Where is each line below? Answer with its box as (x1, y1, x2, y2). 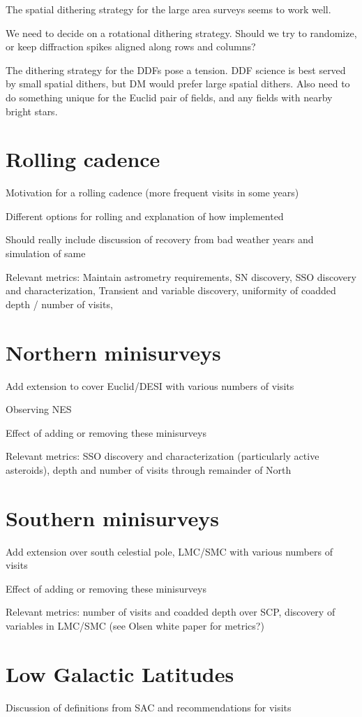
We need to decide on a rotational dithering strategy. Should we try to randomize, (6, 25, 357, 40)
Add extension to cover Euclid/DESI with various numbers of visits (6, 378, 294, 393)
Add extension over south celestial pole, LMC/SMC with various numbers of (6, 544, 333, 558)
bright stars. (6, 103, 58, 118)
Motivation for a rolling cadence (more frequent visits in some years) (6, 185, 299, 200)
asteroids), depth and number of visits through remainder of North (6, 462, 292, 477)
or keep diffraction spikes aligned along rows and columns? (6, 39, 256, 54)
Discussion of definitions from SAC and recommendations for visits (6, 700, 292, 714)
